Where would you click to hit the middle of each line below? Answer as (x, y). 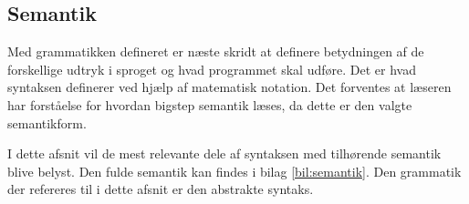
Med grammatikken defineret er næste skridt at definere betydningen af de (216, 51)
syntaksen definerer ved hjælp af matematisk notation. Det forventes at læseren (229, 87)
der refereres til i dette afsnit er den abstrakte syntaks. (161, 189)
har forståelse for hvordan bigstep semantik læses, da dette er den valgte (210, 104)
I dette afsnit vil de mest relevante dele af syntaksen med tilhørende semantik (224, 153)
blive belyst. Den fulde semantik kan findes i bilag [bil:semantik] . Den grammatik (234, 171)
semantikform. (47, 122)
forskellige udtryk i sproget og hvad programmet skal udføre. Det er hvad (212, 69)
